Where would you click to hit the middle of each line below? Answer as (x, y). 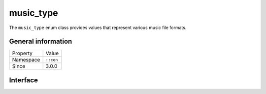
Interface (23, 80)
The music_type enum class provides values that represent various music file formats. (98, 28)
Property (22, 53)
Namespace (26, 60)
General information (41, 42)
